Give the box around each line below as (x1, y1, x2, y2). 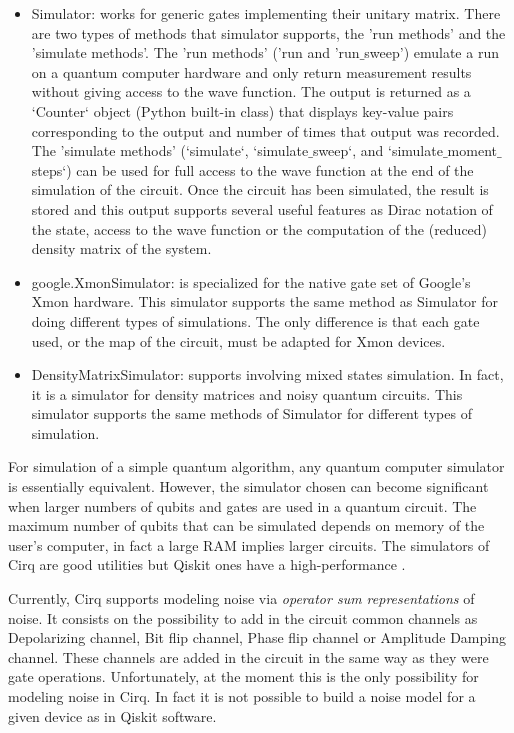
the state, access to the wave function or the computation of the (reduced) (31, 218, 488, 239)
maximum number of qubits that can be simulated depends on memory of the (8, 515, 485, 536)
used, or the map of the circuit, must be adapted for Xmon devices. (31, 330, 446, 351)
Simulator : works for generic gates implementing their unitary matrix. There (31, 3, 501, 23)
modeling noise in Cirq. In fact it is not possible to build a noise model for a (8, 686, 476, 706)
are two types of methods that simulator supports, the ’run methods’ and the (31, 22, 506, 43)
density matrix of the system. (31, 238, 212, 259)
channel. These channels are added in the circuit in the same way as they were (8, 646, 489, 667)
